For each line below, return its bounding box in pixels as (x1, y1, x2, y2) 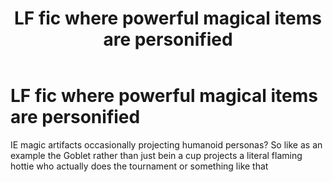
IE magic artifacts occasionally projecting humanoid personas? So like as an (10, 138, 323, 151)
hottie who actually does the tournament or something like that (10, 160, 269, 172)
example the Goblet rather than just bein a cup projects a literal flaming (10, 149, 303, 161)
